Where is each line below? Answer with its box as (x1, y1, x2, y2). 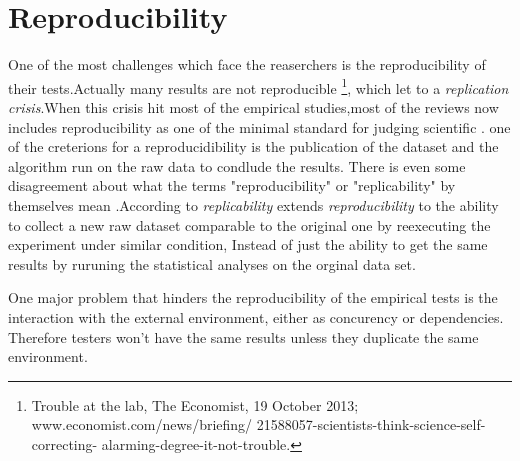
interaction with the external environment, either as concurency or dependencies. (8, 306, 504, 327)
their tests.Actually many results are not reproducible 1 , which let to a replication (8, 74, 509, 98)
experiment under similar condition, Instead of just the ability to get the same (8, 234, 488, 255)
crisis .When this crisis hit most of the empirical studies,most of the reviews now (8, 96, 499, 117)
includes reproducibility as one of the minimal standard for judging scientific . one (8, 116, 511, 137)
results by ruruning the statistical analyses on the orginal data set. (8, 253, 416, 274)
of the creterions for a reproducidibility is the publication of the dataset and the (8, 136, 499, 157)
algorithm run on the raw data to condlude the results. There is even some (8, 155, 466, 176)
